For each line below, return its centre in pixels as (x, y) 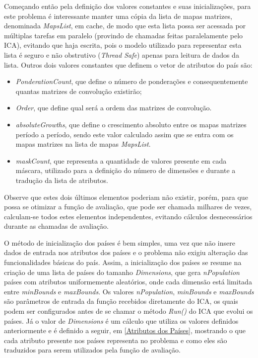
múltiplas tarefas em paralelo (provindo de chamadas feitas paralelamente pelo (124, 35)
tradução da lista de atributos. (62, 180)
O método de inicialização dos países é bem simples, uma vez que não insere (120, 242)
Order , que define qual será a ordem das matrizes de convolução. (114, 108)
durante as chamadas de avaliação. (56, 226)
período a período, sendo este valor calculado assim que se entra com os (125, 134)
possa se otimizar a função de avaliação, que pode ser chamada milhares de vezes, (128, 207)
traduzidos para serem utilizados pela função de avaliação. (92, 350)
